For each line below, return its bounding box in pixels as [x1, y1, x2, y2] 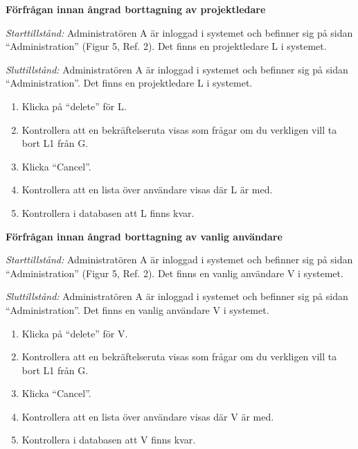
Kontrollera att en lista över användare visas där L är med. [21, 182, 273, 197]
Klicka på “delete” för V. [21, 326, 128, 340]
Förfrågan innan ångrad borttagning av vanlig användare [6, 229, 283, 243]
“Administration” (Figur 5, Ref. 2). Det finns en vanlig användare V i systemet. [6, 265, 343, 280]
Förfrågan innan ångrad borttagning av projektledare [6, 2, 266, 16]
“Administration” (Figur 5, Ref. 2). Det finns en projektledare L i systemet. [6, 39, 327, 53]
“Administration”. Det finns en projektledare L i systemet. [6, 76, 253, 90]
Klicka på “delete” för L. [21, 98, 127, 113]
